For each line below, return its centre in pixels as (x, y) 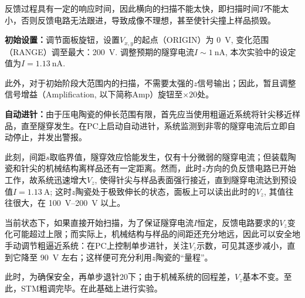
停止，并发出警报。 (50, 137)
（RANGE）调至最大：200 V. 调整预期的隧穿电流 (99, 51)
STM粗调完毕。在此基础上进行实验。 (91, 288)
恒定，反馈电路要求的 (238, 222)
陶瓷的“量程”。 (184, 257)
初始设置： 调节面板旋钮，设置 (62, 40)
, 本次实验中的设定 (261, 51)
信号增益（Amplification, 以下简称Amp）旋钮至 (94, 94)
